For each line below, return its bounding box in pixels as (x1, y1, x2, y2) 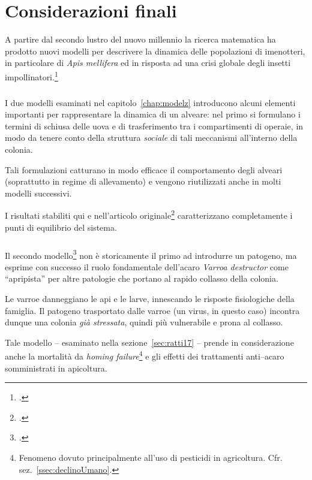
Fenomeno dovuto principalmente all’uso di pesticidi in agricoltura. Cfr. (19, 451, 283, 463)
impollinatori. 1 (5, 68, 58, 83)
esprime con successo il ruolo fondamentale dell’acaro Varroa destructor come (5, 260, 289, 273)
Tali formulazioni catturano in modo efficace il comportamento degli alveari (5, 163, 283, 176)
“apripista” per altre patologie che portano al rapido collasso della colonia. (5, 272, 278, 285)
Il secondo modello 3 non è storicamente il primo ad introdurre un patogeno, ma (5, 247, 297, 261)
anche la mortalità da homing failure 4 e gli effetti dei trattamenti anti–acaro (5, 348, 284, 362)
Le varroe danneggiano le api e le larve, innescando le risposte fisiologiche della (5, 292, 295, 304)
